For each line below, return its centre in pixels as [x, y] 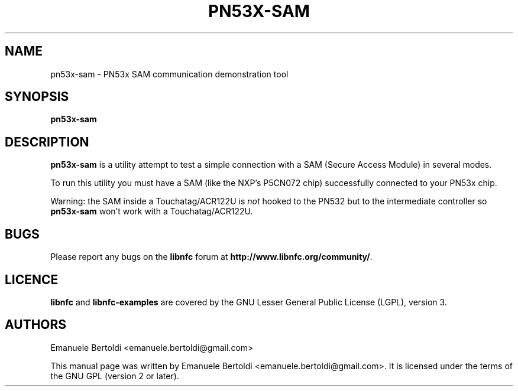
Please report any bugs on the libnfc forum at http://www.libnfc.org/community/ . [211, 257]
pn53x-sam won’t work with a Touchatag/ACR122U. [152, 211]
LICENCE [32, 279]
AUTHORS [36, 325]
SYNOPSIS [37, 97]
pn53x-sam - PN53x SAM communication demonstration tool [169, 74]
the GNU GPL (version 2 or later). [115, 376]
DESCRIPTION [47, 142]
